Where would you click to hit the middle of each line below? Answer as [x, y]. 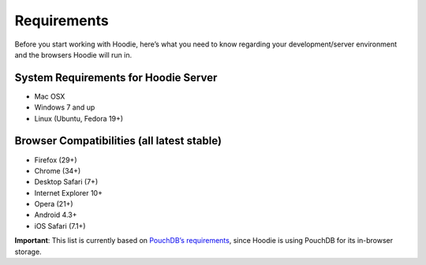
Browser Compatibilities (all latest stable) [118, 141]
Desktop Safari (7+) [66, 182]
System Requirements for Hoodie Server [116, 78]
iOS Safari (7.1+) [60, 226]
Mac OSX [50, 96]
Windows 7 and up [65, 107]
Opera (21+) [54, 204]
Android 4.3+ [56, 215]
